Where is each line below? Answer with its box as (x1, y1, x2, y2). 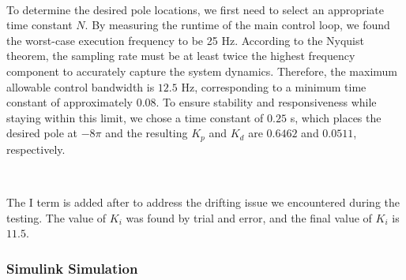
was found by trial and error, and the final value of (126, 209, 372, 226)
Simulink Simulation (6, 258, 138, 278)
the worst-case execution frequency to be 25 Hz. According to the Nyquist (6, 32, 364, 48)
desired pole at (6, 125, 77, 141)
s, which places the (290, 109, 382, 125)
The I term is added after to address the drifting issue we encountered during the (6, 193, 400, 210)
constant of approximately (6, 94, 133, 110)
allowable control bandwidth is (6, 78, 155, 95)
